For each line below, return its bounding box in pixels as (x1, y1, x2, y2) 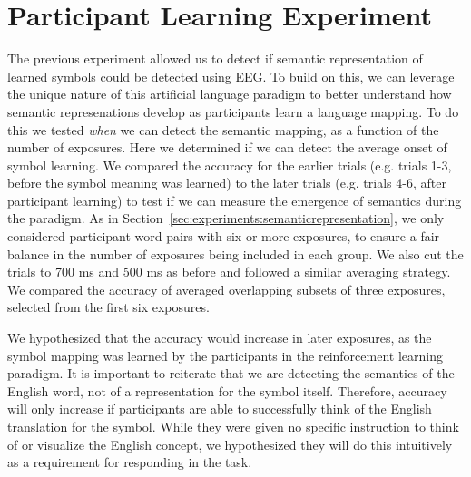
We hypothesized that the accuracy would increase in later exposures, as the (7, 328, 432, 347)
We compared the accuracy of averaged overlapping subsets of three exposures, (7, 279, 446, 298)
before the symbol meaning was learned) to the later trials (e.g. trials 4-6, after (7, 173, 446, 192)
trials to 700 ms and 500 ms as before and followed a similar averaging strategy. (7, 262, 451, 281)
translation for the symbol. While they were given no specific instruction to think (7, 417, 459, 435)
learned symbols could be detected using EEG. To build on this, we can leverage (7, 66, 455, 85)
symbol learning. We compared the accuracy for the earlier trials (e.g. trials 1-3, (7, 155, 452, 174)
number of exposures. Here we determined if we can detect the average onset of (7, 138, 447, 157)
